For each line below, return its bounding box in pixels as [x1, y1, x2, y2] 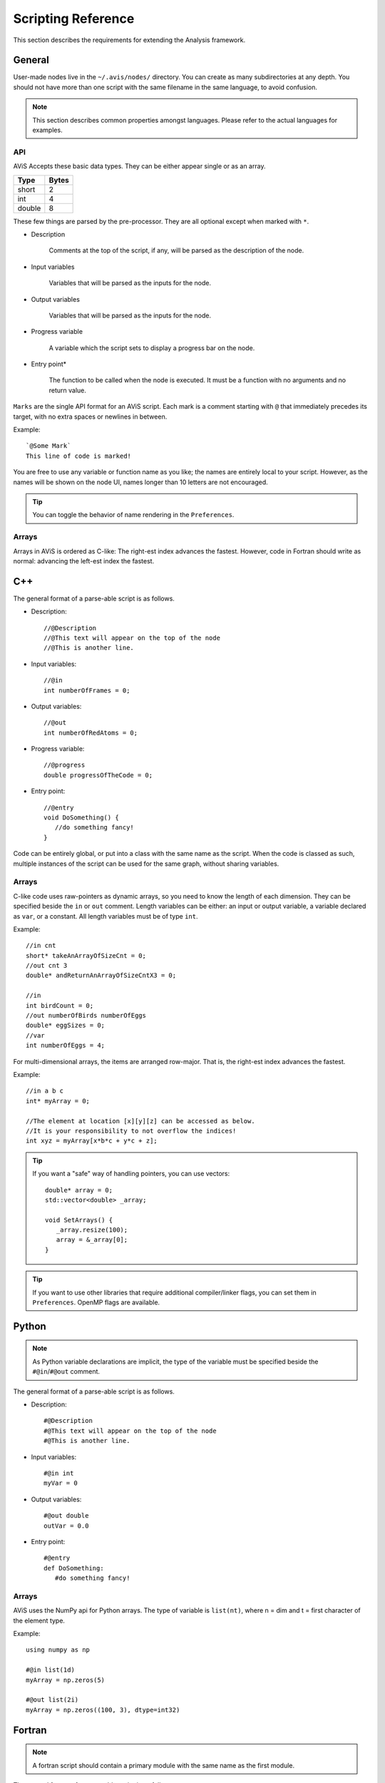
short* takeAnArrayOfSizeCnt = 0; [26, 951, 146, 959]
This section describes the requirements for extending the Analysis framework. [13, 36, 246, 44]
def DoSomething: [43, 1564, 104, 1572]
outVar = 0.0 [43, 1521, 89, 1530]
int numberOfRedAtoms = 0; [43, 728, 138, 737]
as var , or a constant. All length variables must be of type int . [13, 911, 198, 920]
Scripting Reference [13, 11, 135, 26]
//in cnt [26, 941, 56, 950]
